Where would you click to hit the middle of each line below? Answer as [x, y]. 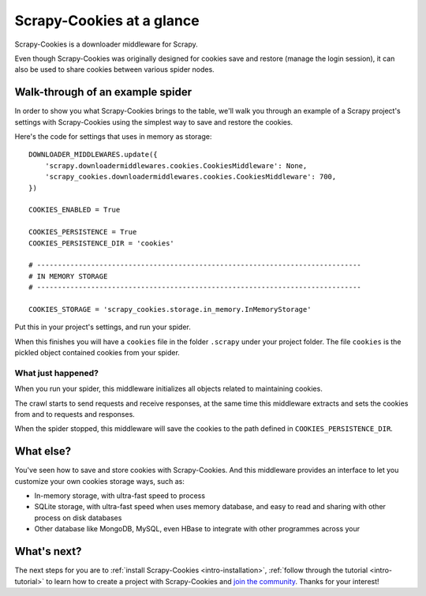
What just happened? [56, 373]
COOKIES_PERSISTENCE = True [83, 232]
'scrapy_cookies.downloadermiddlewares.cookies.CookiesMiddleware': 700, [191, 177]
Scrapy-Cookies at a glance [107, 21]
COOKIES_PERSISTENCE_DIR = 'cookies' [102, 243]
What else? [43, 451]
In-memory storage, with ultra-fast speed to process [120, 496]
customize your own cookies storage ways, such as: [99, 481]
